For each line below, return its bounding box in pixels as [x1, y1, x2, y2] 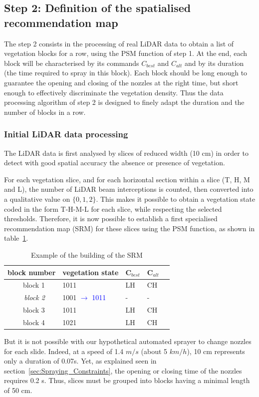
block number [7, 267, 56, 277]
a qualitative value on [4, 193, 70, 204]
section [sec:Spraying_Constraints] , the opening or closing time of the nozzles [4, 365, 242, 376]
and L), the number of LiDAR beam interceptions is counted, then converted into [4, 184, 254, 194]
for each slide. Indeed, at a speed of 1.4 [4, 346, 124, 356]
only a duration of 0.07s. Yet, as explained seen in [4, 356, 157, 366]
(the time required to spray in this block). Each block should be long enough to [4, 67, 248, 78]
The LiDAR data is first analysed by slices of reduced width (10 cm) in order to [4, 147, 249, 158]
